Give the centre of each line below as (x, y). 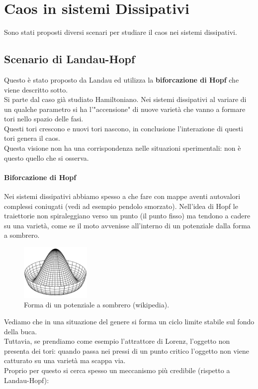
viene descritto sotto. (36, 89)
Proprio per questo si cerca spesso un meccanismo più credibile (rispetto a (117, 370)
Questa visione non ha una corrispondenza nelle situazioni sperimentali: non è (123, 148)
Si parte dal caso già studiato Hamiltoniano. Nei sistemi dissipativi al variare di (125, 99)
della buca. (21, 331)
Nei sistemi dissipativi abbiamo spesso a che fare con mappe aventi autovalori (122, 196)
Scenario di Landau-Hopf (70, 59)
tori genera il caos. (32, 138)
